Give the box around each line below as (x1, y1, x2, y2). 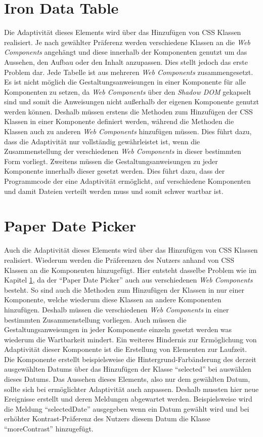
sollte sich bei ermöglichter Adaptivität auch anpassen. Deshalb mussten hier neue (4, 383, 259, 394)
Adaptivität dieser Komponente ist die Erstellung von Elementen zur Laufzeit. (4, 344, 247, 354)
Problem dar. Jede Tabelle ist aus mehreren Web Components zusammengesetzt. (4, 66, 253, 77)
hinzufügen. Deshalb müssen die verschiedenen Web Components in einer (4, 304, 229, 314)
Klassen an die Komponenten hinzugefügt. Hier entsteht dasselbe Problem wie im (4, 264, 257, 275)
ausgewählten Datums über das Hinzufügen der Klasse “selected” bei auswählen (4, 364, 251, 374)
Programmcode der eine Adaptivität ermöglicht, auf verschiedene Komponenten (4, 176, 251, 186)
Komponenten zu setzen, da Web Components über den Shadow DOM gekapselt (4, 86, 251, 97)
